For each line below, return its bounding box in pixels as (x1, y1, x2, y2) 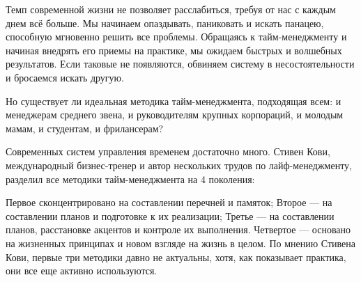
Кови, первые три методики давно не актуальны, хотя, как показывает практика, (6, 249, 346, 264)
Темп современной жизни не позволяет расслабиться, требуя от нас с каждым (6, 2, 336, 16)
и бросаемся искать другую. (6, 70, 124, 84)
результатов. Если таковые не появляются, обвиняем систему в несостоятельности (6, 56, 355, 71)
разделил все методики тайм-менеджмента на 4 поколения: (6, 171, 255, 186)
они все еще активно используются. (6, 263, 158, 278)
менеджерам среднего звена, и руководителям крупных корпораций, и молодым (6, 107, 344, 122)
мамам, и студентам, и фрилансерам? (6, 120, 164, 135)
